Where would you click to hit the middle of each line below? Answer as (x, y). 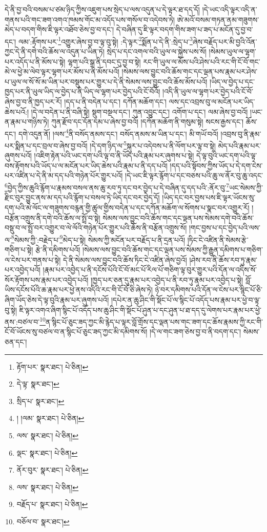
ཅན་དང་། (16, 341)
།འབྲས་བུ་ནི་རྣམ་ (241, 133)
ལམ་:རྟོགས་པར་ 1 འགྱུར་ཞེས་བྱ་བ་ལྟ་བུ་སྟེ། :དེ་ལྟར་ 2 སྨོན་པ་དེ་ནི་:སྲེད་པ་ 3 (105, 40)
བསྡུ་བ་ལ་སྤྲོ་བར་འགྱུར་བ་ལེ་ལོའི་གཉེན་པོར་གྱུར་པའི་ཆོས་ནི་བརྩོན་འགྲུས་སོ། (96, 228)
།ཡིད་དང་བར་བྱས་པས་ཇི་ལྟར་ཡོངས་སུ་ (209, 197)
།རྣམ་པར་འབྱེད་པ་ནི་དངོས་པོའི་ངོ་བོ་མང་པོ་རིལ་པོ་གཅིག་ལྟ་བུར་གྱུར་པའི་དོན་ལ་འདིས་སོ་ (150, 270)
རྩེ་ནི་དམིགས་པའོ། (58, 249)
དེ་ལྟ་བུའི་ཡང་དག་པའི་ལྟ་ (227, 155)
